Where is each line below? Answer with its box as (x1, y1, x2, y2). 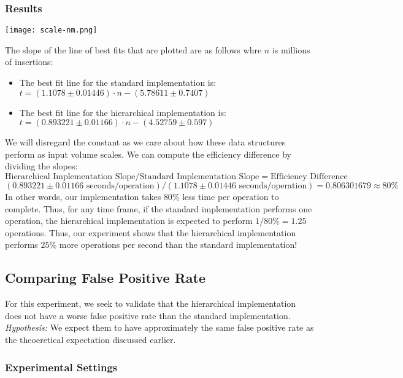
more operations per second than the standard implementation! (59, 238, 297, 251)
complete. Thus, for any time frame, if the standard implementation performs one (5, 202, 312, 215)
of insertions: (5, 55, 53, 68)
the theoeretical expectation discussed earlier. (5, 333, 176, 345)
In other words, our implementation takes (5, 190, 161, 203)
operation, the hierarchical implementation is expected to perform (5, 214, 253, 227)
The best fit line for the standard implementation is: (19, 76, 217, 89)
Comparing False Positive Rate (5, 268, 205, 287)
